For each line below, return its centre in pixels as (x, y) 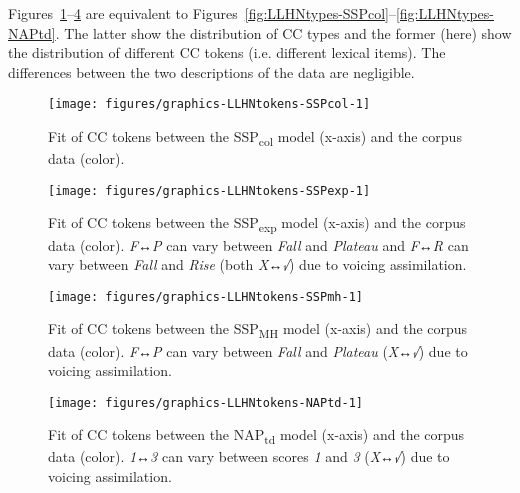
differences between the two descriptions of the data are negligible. (211, 71)
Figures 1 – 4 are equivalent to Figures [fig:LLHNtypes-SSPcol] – (202, 13)
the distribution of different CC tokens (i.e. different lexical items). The (227, 52)
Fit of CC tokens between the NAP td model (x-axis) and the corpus (256, 436)
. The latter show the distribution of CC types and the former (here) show (283, 32)
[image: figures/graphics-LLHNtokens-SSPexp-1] (209, 190)
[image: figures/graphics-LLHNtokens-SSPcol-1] (209, 104)
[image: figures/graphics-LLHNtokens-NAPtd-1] (205, 402)
